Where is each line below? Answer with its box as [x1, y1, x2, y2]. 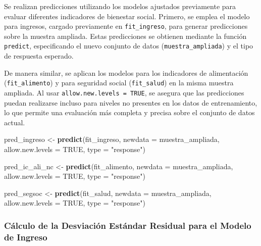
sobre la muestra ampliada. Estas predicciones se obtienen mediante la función [4, 30, 247, 41]
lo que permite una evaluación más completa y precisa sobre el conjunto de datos [4, 107, 255, 118]
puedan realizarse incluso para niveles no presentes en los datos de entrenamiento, [4, 97, 257, 108]
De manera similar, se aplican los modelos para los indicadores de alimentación [4, 67, 248, 78]
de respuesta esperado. [4, 51, 74, 61]
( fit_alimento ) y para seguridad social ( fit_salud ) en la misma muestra [4, 77, 234, 88]
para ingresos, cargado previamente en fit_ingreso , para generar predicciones [4, 21, 248, 31]
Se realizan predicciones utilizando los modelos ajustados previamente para [4, 1, 236, 11]
